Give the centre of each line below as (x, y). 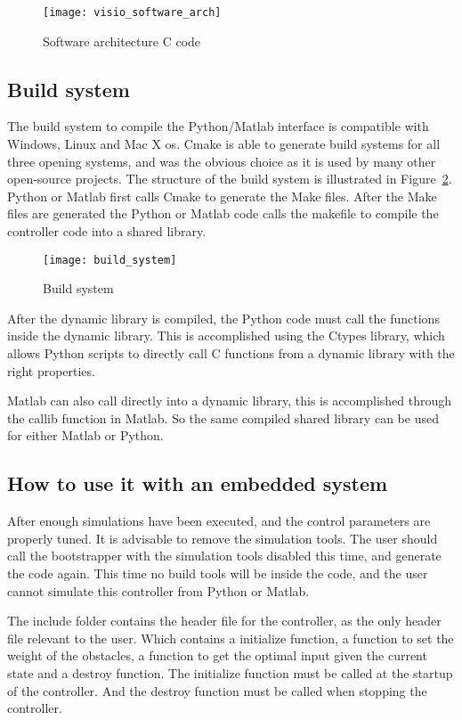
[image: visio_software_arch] (132, 12)
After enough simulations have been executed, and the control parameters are (219, 521)
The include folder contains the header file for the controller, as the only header (224, 621)
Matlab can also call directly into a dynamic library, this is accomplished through (230, 401)
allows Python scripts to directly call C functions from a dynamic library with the (231, 353)
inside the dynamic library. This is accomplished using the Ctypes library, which (226, 335)
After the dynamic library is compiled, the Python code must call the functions (223, 318)
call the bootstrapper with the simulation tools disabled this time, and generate (224, 556)
